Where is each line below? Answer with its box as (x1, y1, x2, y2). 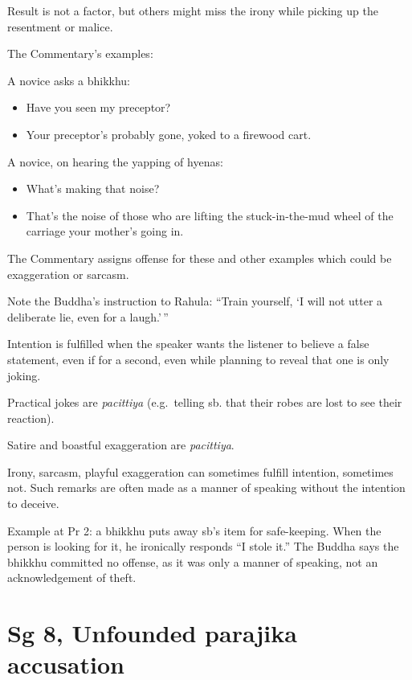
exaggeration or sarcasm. (7, 265, 129, 282)
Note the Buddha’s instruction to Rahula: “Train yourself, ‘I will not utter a (7, 293, 383, 309)
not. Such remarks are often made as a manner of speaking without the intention (7, 479, 406, 496)
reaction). (7, 409, 55, 426)
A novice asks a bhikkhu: (7, 72, 130, 88)
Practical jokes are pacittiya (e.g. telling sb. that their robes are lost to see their (7, 394, 402, 411)
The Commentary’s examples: (7, 45, 153, 62)
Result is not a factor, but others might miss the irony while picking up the (7, 2, 378, 18)
